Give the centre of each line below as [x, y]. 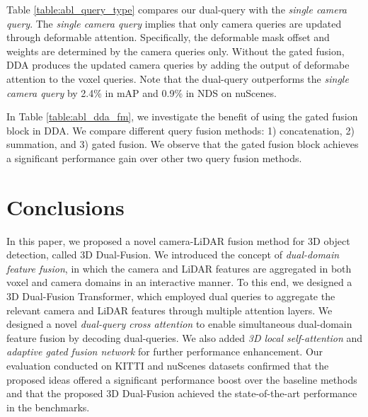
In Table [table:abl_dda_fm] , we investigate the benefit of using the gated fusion [182, 116]
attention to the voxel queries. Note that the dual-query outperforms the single [178, 78]
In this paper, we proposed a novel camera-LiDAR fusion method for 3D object [178, 240]
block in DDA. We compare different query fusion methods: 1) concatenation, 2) [180, 130]
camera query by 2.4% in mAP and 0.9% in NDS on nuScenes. [142, 92]
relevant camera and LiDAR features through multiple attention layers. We [169, 310]
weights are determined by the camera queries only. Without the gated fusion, [176, 51]
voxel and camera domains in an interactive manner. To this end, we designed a [179, 282]
